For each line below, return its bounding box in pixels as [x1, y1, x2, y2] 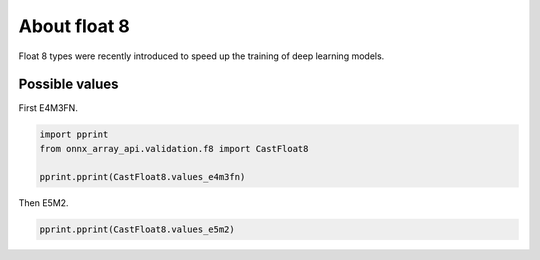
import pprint [39, 129, 109, 140]
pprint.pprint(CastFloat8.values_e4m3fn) [39, 171, 246, 182]
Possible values [18, 76, 119, 93]
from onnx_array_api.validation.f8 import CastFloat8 [39, 143, 309, 154]
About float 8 [18, 15, 130, 37]
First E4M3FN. [18, 102, 79, 114]
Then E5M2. [18, 196, 69, 209]
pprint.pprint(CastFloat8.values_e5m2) [39, 223, 235, 235]
